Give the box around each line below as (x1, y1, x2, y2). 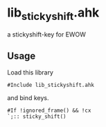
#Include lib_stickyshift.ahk (7, 81, 95, 89)
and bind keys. (7, 94, 49, 102)
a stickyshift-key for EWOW (7, 30, 87, 39)
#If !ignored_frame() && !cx (7, 107, 91, 115)
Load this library (7, 68, 54, 77)
